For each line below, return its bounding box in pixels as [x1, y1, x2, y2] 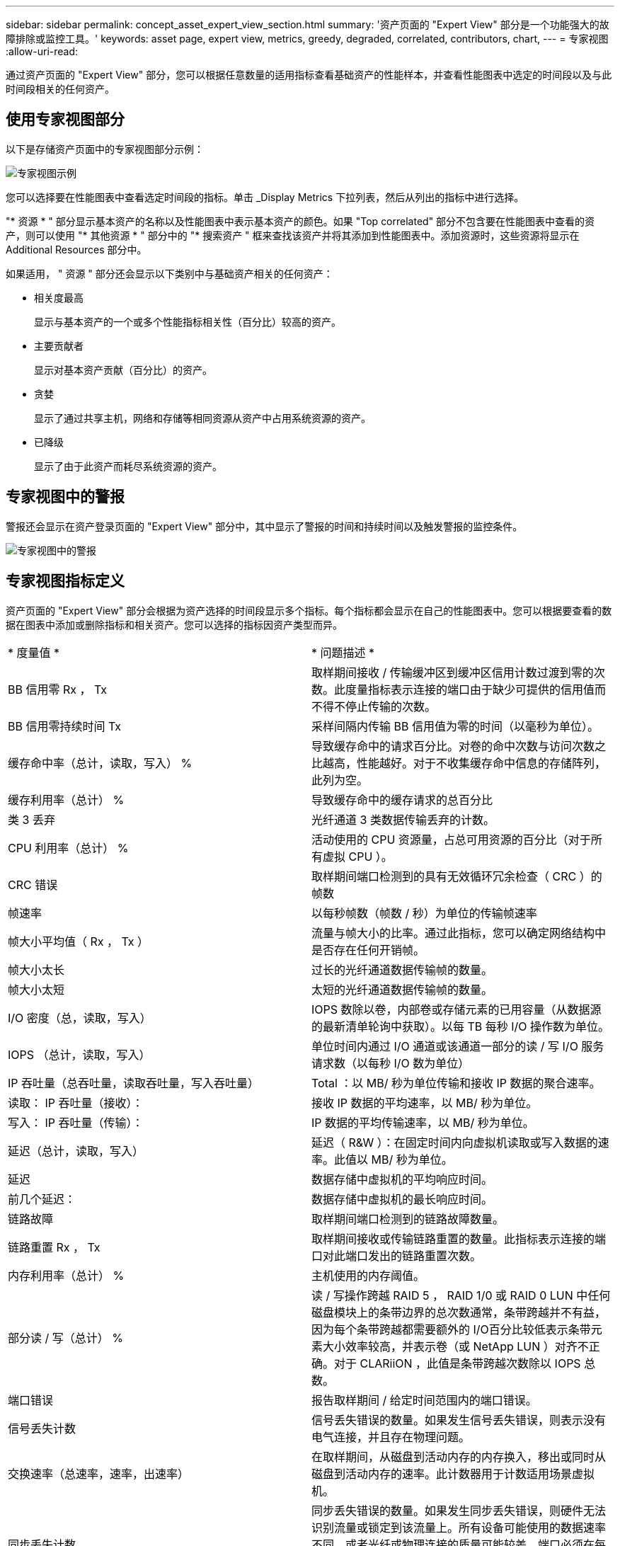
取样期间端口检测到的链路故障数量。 [311, 1211, 505, 1226]
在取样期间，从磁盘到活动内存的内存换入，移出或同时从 [311, 1449, 607, 1464]
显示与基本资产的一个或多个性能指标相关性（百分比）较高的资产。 [34, 315, 341, 328]
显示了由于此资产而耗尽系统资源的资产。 [34, 459, 222, 472]
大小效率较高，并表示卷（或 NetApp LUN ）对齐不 [323, 1339, 589, 1353]
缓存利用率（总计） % [8, 792, 125, 807]
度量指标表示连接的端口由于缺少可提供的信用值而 [345, 682, 607, 697]
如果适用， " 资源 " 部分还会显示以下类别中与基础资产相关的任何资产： [6, 267, 333, 280]
